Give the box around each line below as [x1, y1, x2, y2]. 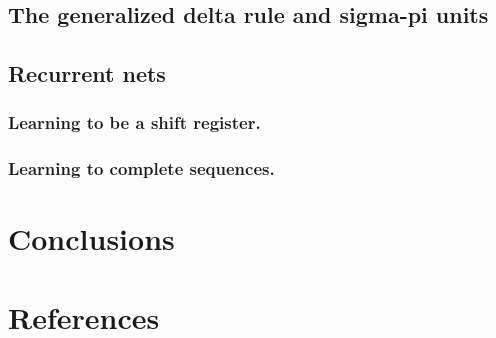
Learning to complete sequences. [8, 156, 275, 181]
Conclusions [8, 218, 175, 259]
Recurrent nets [8, 58, 166, 89]
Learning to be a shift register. [8, 110, 261, 135]
